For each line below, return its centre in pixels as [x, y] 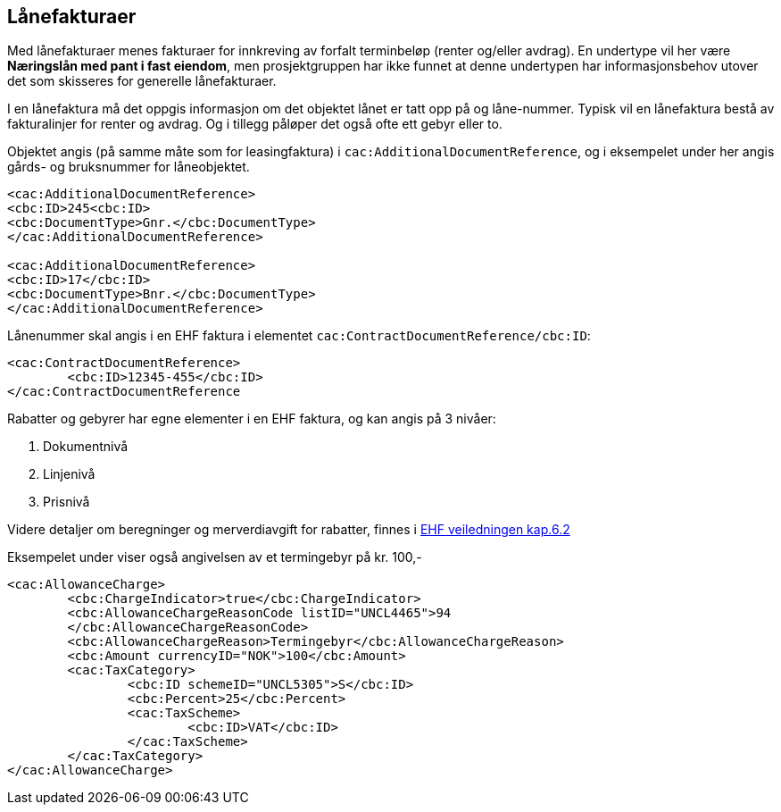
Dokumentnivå [86, 447]
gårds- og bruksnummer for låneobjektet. [129, 167]
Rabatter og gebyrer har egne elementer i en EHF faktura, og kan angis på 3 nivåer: [252, 419]
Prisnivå [66, 502]
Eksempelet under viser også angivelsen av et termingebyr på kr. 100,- [215, 557]
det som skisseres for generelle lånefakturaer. [142, 81]
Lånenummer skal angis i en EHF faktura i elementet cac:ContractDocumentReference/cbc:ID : [299, 336]
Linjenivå [69, 474]
